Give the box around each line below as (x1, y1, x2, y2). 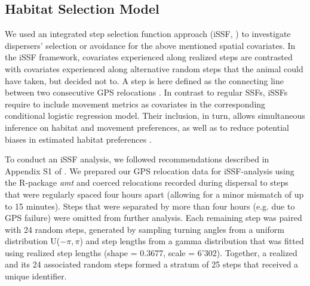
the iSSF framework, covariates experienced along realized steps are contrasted (5, 51, 293, 63)
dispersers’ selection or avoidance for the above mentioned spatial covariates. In (5, 39, 296, 51)
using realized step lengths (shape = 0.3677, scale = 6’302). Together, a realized (5, 246, 297, 259)
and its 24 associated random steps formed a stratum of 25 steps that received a (5, 258, 299, 270)
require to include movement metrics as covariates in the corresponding (5, 97, 266, 110)
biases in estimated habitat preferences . (5, 133, 152, 145)
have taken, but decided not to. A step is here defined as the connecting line (5, 74, 284, 87)
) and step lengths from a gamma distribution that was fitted (79, 235, 304, 247)
